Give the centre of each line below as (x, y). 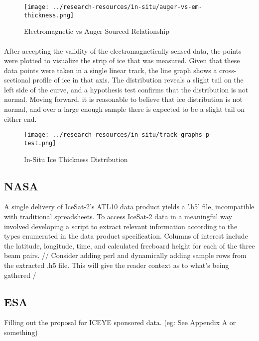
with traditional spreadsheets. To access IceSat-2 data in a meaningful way (118, 216)
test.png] (40, 143)
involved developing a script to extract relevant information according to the (121, 226)
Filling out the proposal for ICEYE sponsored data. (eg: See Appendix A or (120, 322)
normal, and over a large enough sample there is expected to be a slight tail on (124, 109)
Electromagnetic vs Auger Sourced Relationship (97, 31)
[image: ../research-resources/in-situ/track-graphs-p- (119, 135)
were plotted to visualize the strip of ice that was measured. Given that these (122, 60)
